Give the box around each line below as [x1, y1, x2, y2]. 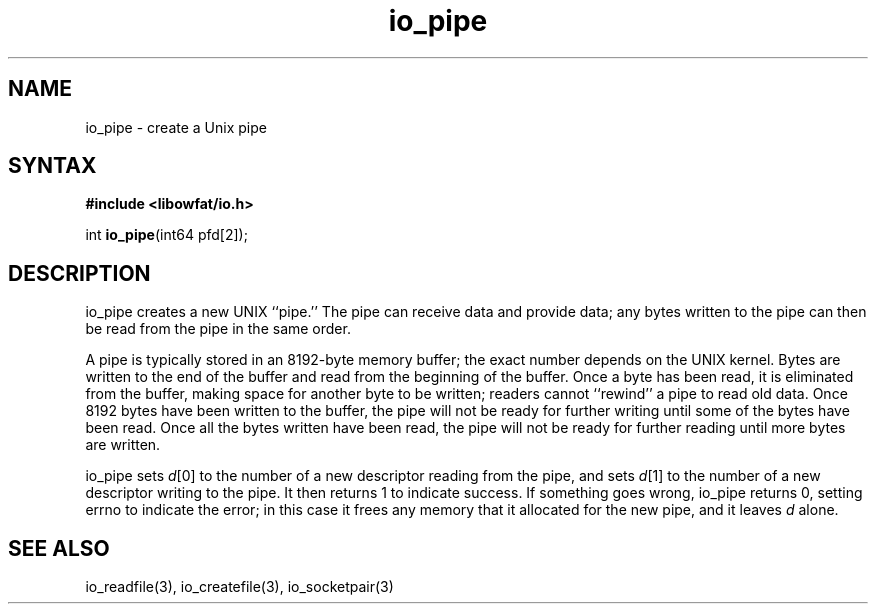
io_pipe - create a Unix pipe [85, 118, 267, 136]
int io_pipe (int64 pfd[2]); [85, 226, 248, 244]
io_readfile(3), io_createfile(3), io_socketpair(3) [85, 578, 394, 596]
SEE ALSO [8, 535, 110, 561]
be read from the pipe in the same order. [85, 320, 351, 338]
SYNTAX [8, 153, 97, 179]
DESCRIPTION [8, 260, 151, 286]
